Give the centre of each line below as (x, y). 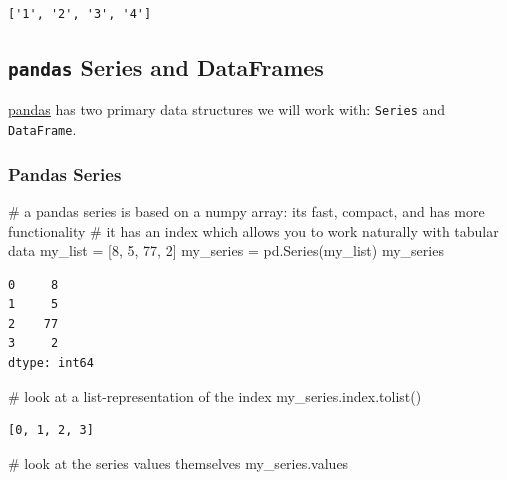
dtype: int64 (51, 363)
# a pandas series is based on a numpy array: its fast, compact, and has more (246, 210)
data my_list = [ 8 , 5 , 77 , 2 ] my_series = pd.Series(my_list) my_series (226, 250)
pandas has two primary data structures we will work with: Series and (227, 109)
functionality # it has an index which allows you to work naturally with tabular (253, 230)
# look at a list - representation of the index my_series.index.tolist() (215, 395)
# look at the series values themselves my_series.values (178, 462)
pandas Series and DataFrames (166, 66)
